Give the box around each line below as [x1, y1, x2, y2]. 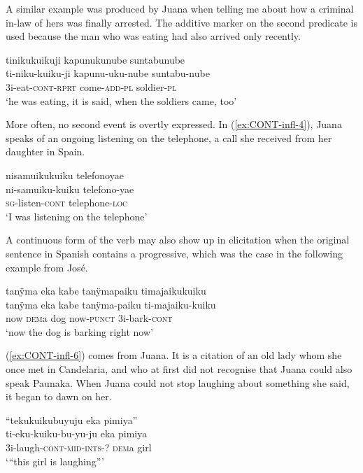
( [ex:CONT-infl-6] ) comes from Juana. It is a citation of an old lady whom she [6, 348, 342, 362]
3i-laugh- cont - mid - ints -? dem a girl [6, 440, 152, 455]
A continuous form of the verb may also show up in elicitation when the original [6, 232, 350, 247]
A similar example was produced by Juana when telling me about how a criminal [6, 1, 354, 15]
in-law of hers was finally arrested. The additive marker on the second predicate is [6, 15, 358, 29]
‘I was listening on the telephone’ [6, 209, 148, 223]
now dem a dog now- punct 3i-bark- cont [6, 311, 173, 325]
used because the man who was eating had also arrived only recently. [6, 29, 301, 43]
